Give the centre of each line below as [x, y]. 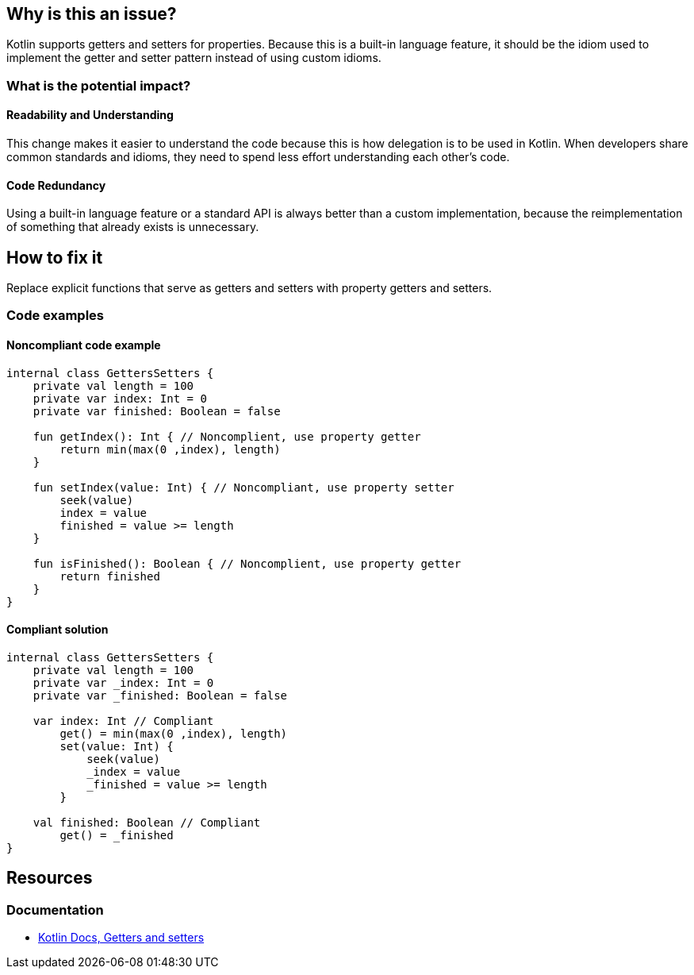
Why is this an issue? [92, 14]
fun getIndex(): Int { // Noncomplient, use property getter [227, 436]
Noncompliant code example [84, 345]
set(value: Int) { [117, 746]
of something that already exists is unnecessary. [133, 227]
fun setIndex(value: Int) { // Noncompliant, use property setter [243, 487]
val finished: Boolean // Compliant [147, 822]
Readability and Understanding [90, 115]
